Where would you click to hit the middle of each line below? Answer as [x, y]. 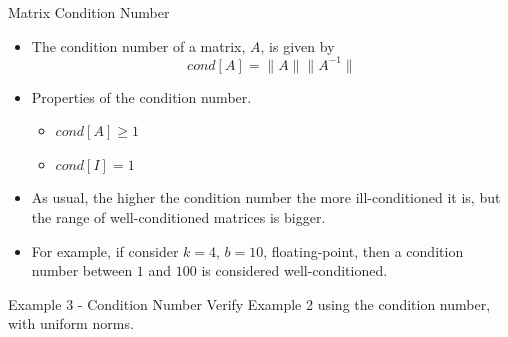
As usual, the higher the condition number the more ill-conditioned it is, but [266, 197]
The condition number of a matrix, [138, 45]
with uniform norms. [71, 323]
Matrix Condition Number [89, 12]
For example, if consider [105, 250]
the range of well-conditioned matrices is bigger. [178, 217]
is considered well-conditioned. [294, 270]
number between [82, 270]
